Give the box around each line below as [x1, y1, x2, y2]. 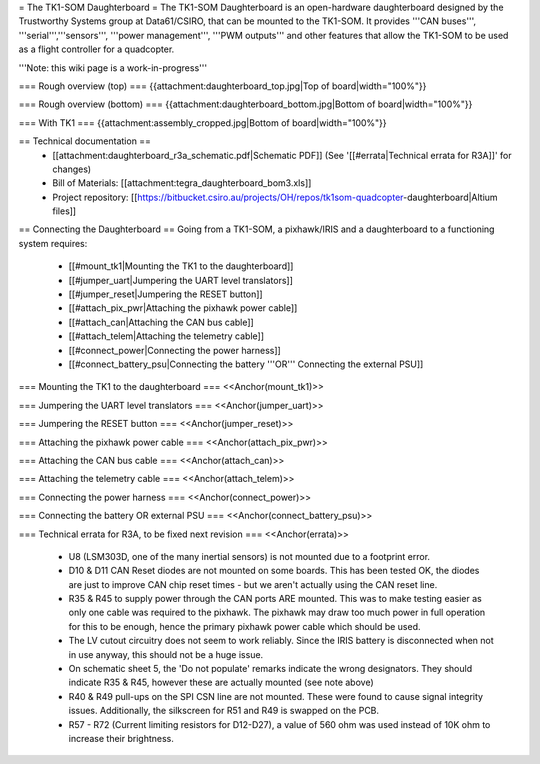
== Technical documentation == [18, 135, 152, 147]
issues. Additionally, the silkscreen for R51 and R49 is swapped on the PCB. [68, 705, 380, 717]
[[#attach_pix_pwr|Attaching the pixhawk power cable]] [68, 302, 298, 314]
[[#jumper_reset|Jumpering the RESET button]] [68, 288, 264, 300]
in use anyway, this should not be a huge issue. [68, 648, 264, 660]
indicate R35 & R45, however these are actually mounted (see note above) [68, 676, 374, 689]
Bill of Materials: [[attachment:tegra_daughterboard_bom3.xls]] [52, 177, 312, 189]
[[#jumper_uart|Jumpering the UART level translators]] [68, 274, 294, 286]
